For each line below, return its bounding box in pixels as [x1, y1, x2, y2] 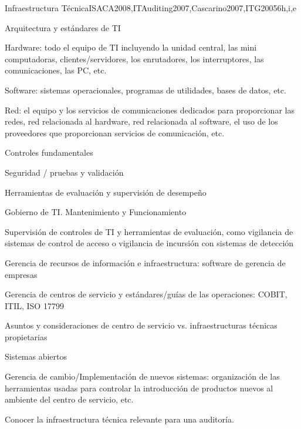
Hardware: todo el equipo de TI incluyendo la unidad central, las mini [5, 41, 257, 53]
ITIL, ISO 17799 [5, 299, 64, 311]
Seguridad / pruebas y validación [5, 166, 124, 178]
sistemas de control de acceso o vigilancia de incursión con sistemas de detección [5, 237, 294, 249]
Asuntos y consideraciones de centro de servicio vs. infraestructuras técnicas [5, 319, 278, 331]
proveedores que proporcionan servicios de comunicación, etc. [5, 126, 225, 139]
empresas [5, 268, 38, 280]
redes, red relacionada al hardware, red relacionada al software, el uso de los [5, 115, 278, 128]
